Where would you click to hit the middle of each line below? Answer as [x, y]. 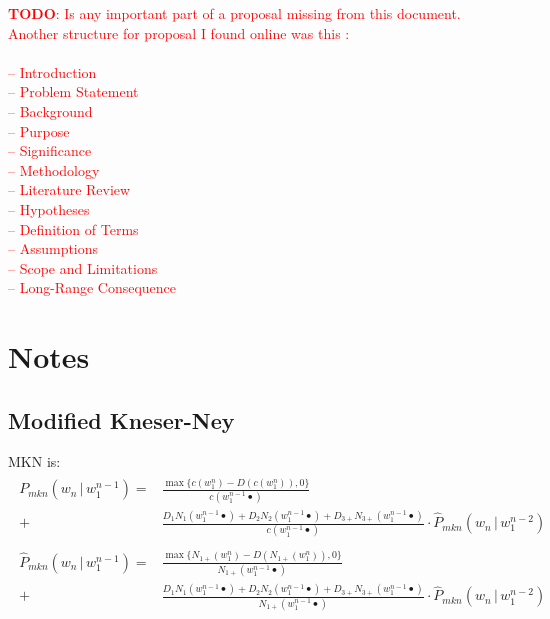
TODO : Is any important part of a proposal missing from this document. [234, 13]
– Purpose [39, 130]
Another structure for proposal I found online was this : [179, 32]
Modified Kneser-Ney [121, 419]
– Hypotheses [49, 208]
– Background [50, 110]
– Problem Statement [73, 91]
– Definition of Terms [73, 228]
